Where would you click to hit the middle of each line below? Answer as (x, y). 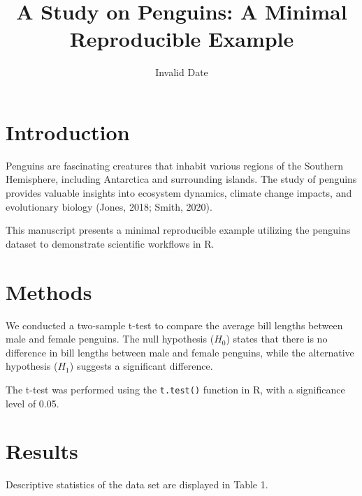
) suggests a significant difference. (141, 366)
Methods (49, 291)
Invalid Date (182, 72)
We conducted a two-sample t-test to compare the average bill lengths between (174, 325)
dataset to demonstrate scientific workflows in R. (110, 243)
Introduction (68, 131)
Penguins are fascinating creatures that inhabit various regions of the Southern (175, 165)
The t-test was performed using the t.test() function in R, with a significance (175, 389)
